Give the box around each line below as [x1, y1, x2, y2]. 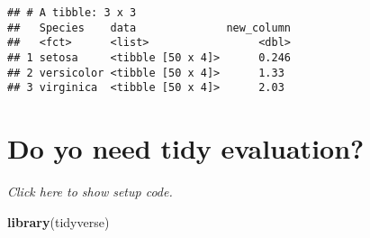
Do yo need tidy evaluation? [7, 130, 365, 167]
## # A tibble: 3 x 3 [7, 6, 137, 19]
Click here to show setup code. [7, 182, 173, 201]
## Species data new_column [7, 21, 291, 34]
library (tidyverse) [7, 212, 110, 231]
